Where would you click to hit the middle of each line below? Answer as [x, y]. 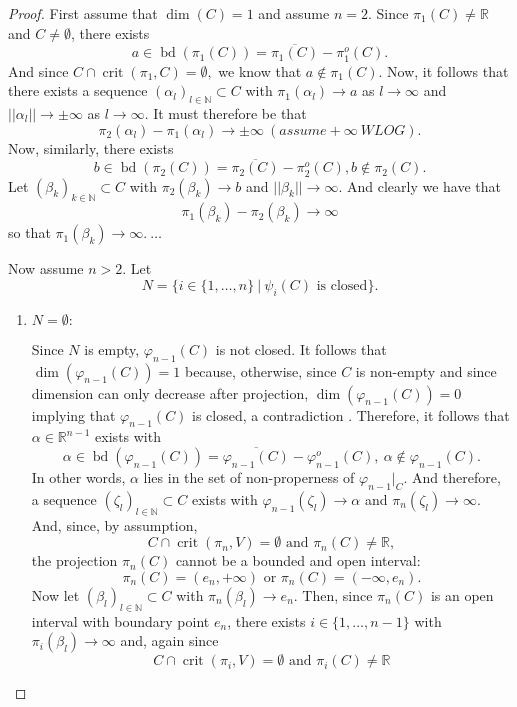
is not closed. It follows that [301, 348]
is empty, [112, 348]
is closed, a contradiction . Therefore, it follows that [351, 414]
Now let [55, 594]
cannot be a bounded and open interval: [298, 560]
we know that [260, 70]
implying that [73, 414]
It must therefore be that [230, 112]
